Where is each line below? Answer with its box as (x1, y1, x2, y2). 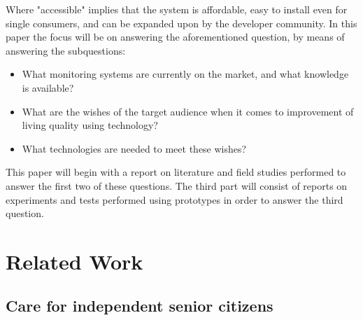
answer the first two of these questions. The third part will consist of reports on (6, 178, 348, 193)
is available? (22, 80, 74, 95)
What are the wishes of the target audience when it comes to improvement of (22, 104, 354, 118)
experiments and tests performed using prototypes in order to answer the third (6, 192, 343, 207)
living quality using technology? (22, 118, 158, 132)
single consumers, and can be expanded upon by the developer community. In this (6, 15, 357, 30)
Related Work (6, 246, 143, 275)
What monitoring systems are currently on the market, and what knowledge (22, 67, 349, 81)
